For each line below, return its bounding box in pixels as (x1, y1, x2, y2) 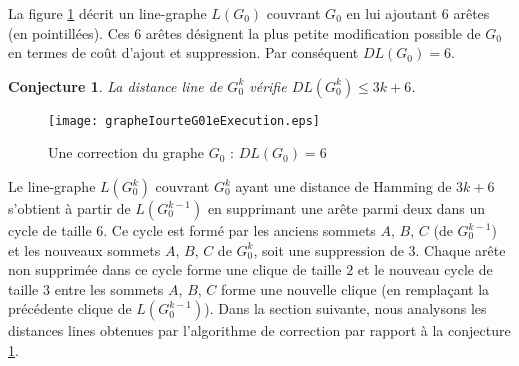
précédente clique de (8, 298, 132, 319)
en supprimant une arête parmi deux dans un (207, 198, 486, 219)
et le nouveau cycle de (357, 259, 493, 280)
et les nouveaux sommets (8, 239, 161, 260)
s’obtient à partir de (8, 198, 131, 219)
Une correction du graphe (48, 142, 205, 163)
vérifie (249, 75, 287, 96)
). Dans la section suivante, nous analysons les (204, 298, 487, 319)
